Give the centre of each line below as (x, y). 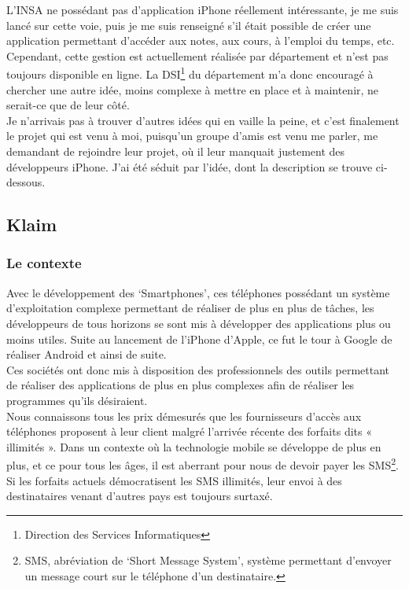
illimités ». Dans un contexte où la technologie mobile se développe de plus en (194, 446)
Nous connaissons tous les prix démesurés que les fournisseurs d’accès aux (184, 416)
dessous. (26, 182)
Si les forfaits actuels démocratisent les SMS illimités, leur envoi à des (174, 480)
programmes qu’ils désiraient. (77, 400)
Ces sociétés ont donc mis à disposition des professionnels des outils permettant (198, 369)
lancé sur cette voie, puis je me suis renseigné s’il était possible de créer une (189, 25)
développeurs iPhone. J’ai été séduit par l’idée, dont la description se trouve (190, 166)
